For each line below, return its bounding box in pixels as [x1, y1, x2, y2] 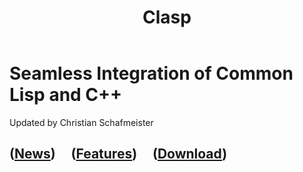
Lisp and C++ [9, 84, 123, 106]
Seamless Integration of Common [9, 62, 294, 85]
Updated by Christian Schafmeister [9, 116, 154, 128]
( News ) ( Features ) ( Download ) [9, 146, 228, 163]
